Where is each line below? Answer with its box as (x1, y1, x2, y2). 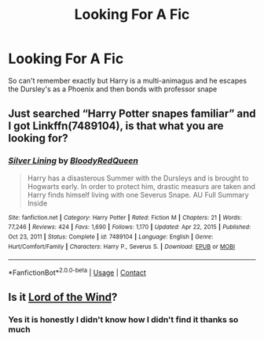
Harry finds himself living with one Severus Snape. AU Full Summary (27, 190, 249, 199)
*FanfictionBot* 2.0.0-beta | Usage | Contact (8, 266, 147, 277)
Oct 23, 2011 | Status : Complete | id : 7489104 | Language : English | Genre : (8, 232, 214, 241)
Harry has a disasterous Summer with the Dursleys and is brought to (27, 173, 249, 183)
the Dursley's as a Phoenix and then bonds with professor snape (8, 84, 218, 94)
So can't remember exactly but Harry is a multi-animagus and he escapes (8, 76, 247, 85)
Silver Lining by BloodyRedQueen (8, 155, 139, 166)
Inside (27, 198, 48, 208)
